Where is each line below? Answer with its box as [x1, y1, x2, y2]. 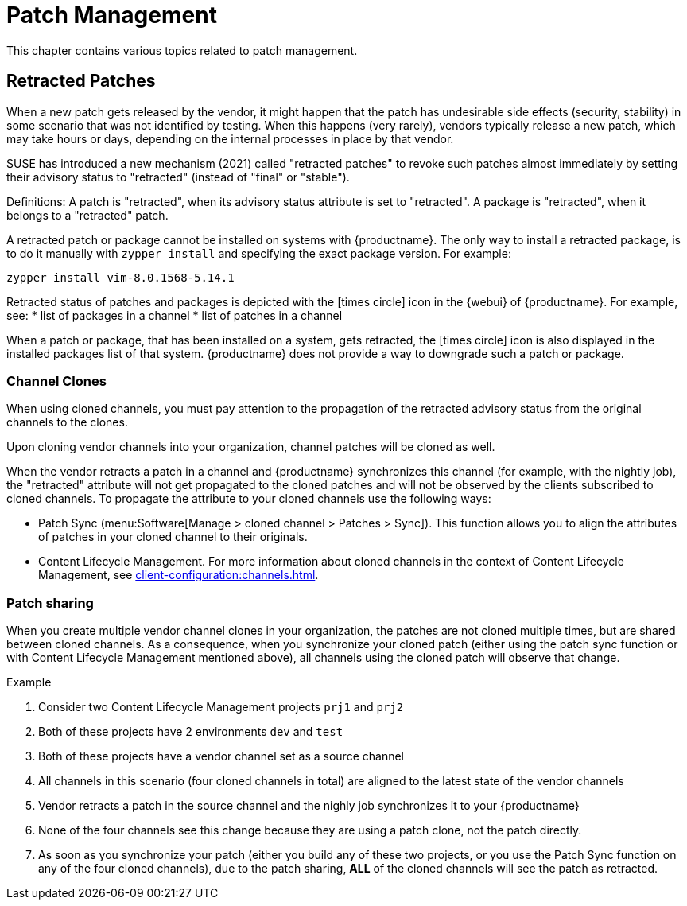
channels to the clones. [6, 415, 128, 430]
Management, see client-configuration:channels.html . [38, 568, 319, 582]
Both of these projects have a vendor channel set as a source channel [38, 749, 404, 764]
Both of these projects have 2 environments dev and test [38, 725, 343, 739]
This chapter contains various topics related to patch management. [6, 43, 358, 57]
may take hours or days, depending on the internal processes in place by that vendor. [6, 131, 454, 146]
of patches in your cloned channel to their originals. [38, 530, 308, 544]
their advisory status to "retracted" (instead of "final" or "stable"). [6, 169, 350, 184]
